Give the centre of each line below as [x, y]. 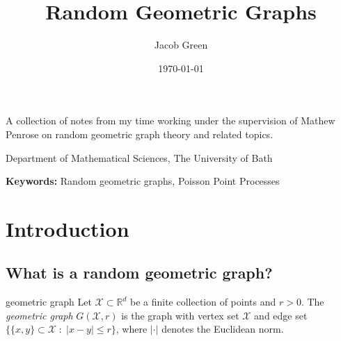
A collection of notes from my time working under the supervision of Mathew [170, 120]
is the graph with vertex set [180, 315]
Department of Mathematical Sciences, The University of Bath [139, 157]
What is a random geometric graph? [139, 273]
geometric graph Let [49, 302]
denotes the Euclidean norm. [223, 329]
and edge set [281, 315]
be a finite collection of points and [203, 302]
